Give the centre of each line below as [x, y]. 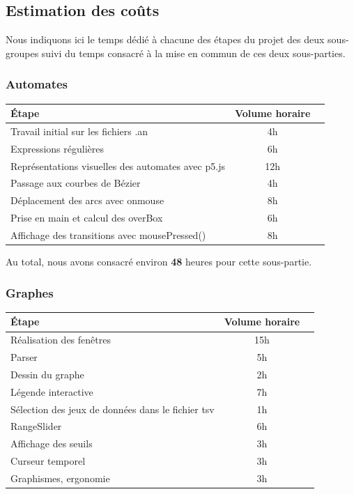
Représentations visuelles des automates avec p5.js [118, 165]
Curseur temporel [48, 461]
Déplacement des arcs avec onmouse [87, 200]
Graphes [30, 292]
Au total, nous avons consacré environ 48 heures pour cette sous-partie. [159, 262]
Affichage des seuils [52, 443]
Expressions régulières [57, 148]
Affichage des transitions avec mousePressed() [108, 235]
